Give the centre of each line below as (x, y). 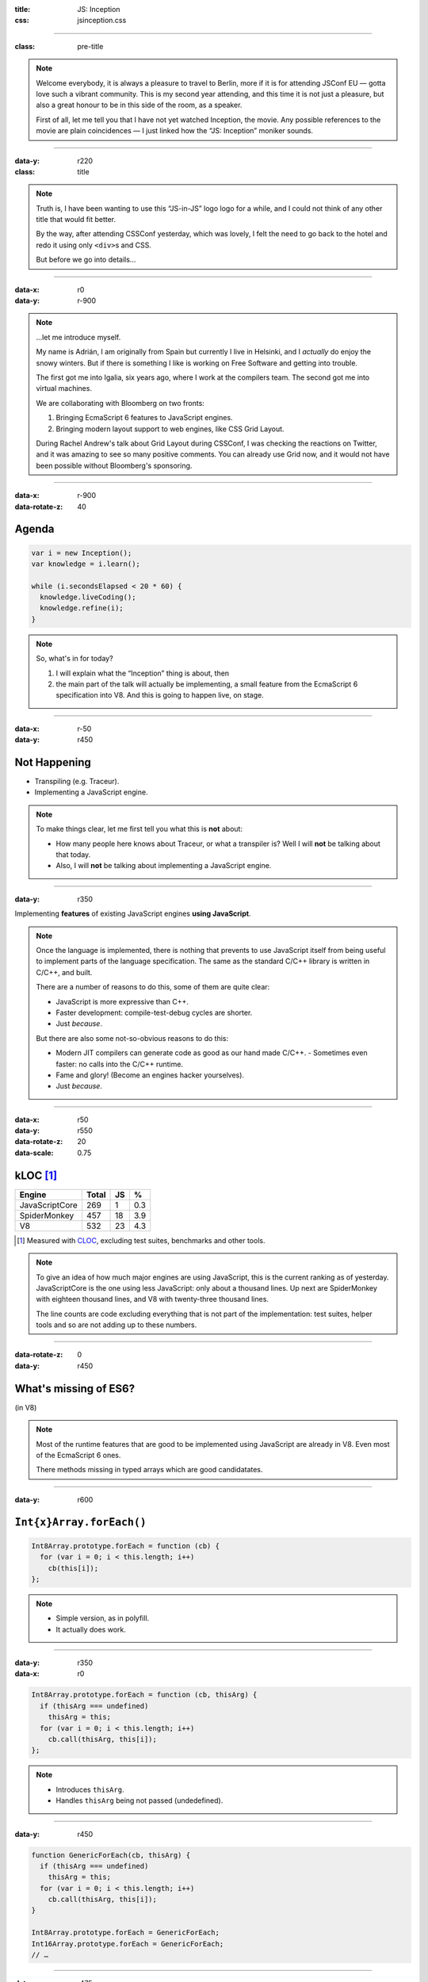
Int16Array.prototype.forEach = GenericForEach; (128, 1944)
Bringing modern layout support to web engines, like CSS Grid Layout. (170, 429)
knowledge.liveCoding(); (88, 597)
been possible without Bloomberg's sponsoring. (114, 465)
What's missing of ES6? (75, 1389)
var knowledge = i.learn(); (86, 564)
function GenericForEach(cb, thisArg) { (111, 1855)
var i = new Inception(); (82, 553)
